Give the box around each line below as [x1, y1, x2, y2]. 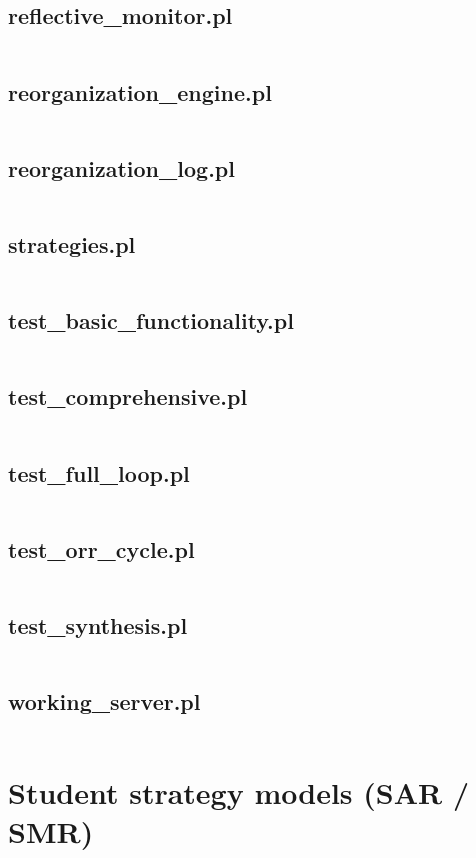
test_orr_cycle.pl [8, 533, 195, 564]
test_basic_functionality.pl [8, 305, 294, 336]
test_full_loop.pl [8, 457, 190, 488]
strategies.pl [8, 229, 136, 259]
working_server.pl [8, 686, 201, 717]
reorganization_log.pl [8, 152, 235, 183]
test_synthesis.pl [8, 610, 188, 641]
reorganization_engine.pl [8, 76, 272, 107]
